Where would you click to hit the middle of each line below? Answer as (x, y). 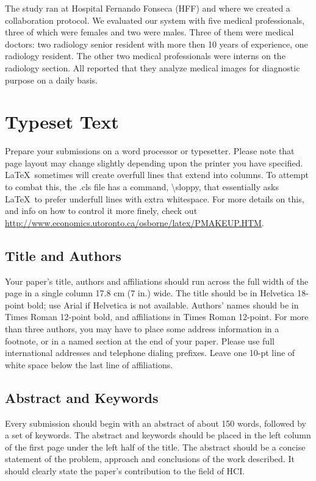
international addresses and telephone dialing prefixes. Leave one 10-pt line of (150, 353)
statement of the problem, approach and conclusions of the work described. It (150, 459)
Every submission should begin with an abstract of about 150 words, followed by (156, 423)
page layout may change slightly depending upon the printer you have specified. (154, 162)
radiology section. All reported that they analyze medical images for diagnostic (153, 67)
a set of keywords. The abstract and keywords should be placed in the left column (158, 435)
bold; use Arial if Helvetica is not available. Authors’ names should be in (163, 305)
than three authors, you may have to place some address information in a (142, 329)
